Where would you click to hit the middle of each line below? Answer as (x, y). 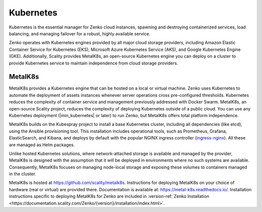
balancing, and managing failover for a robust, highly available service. (80, 33)
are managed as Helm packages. (42, 145)
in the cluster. (23, 174)
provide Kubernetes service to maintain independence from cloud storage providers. (93, 63)
